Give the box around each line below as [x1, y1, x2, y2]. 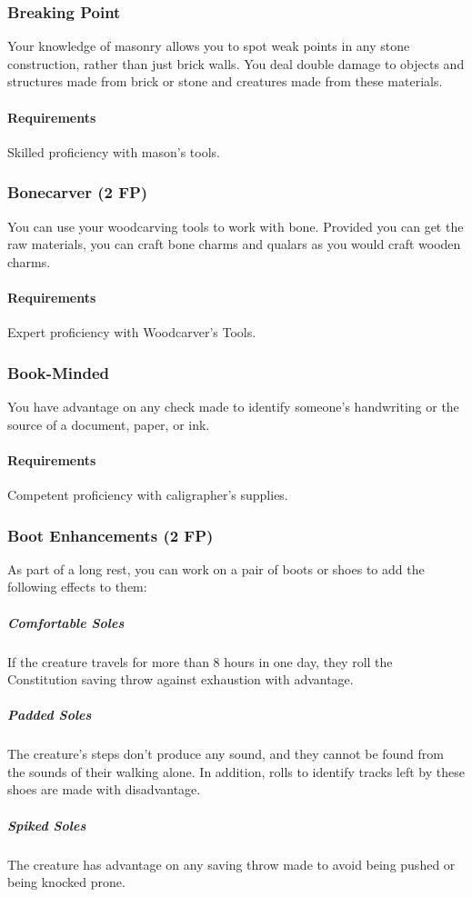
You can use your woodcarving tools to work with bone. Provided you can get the [7, 216, 464, 235]
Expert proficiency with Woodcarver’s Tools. [7, 323, 256, 342]
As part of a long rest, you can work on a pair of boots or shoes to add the [7, 559, 425, 578]
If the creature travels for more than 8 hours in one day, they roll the [7, 652, 393, 671]
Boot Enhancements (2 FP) [7, 523, 214, 546]
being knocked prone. [7, 872, 126, 892]
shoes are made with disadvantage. [7, 780, 201, 799]
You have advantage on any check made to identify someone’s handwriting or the [7, 397, 459, 415]
